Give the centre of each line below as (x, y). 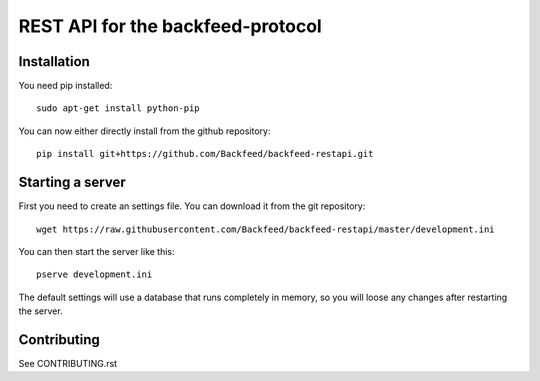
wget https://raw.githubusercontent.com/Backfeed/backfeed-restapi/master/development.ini (265, 229)
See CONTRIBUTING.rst (68, 363)
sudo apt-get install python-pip (118, 108)
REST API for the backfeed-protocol (170, 26)
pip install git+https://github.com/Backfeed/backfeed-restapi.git (205, 154)
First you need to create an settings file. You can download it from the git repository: (192, 206)
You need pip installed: (65, 86)
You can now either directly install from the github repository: (144, 131)
